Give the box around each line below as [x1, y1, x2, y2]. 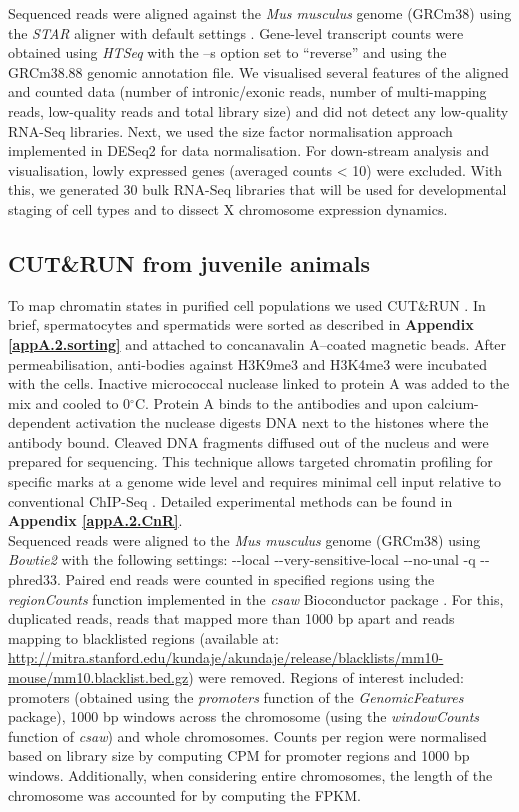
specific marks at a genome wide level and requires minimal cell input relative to [8, 471, 502, 492]
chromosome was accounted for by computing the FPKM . [8, 784, 361, 805]
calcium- [427, 392, 479, 413]
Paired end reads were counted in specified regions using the [65, 569, 435, 590]
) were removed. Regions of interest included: [188, 667, 464, 688]
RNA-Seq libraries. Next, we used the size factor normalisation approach [8, 120, 453, 141]
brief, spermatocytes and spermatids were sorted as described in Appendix [8, 314, 474, 335]
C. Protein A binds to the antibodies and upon [134, 392, 423, 413]
